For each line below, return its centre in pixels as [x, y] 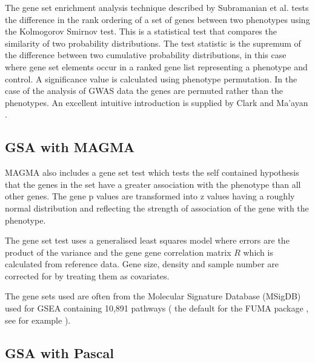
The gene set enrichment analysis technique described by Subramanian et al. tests [157, 7]
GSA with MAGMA [70, 147]
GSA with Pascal [59, 352]
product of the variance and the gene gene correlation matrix [118, 252]
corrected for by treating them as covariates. [87, 275]
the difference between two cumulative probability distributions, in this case [146, 55]
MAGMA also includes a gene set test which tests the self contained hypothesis [152, 172]
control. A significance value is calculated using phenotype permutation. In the [151, 78]
